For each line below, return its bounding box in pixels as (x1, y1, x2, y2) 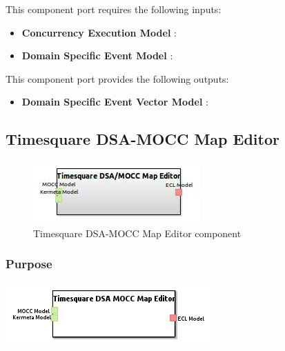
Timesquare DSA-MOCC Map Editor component (33, 225, 242, 240)
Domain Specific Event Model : (21, 48, 173, 63)
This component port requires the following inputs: (6, 2, 222, 16)
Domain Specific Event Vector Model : (21, 94, 208, 109)
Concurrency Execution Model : (21, 25, 177, 39)
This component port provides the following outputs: (6, 71, 229, 86)
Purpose (6, 255, 52, 272)
